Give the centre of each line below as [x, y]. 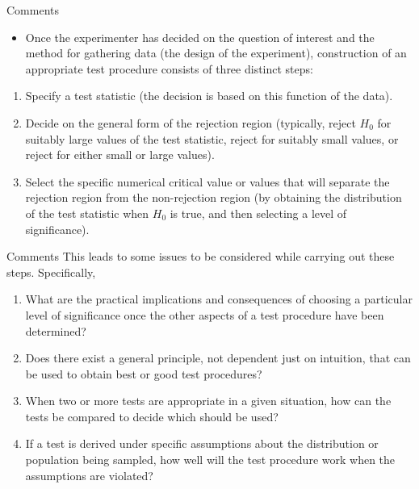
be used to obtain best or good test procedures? [144, 373]
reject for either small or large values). [120, 155]
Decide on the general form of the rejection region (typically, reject [191, 122]
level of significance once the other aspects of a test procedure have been [205, 314]
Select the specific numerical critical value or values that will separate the [207, 181]
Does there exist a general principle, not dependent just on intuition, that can [218, 358]
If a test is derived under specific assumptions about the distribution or [202, 443]
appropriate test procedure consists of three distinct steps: [169, 68]
